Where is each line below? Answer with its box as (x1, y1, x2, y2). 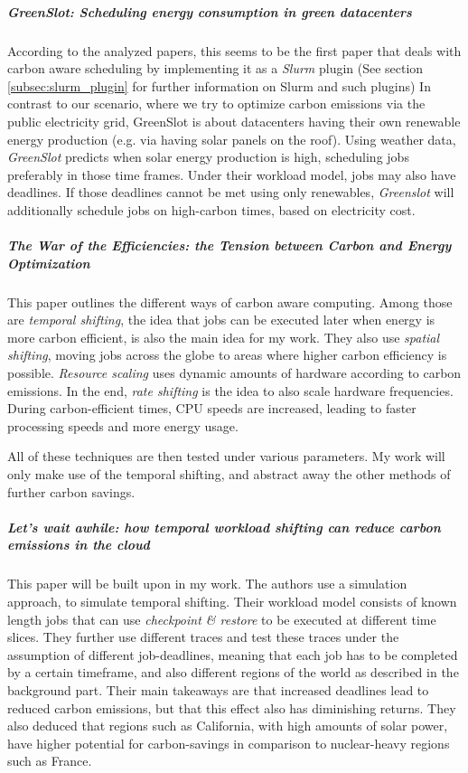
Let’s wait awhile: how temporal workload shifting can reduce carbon (7, 517, 441, 536)
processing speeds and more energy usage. (7, 416, 239, 435)
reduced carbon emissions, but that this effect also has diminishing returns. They (7, 698, 456, 717)
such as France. (7, 751, 92, 770)
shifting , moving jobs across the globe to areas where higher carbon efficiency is (7, 345, 447, 364)
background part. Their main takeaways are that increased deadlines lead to (7, 680, 429, 699)
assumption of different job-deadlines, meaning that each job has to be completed (7, 645, 458, 664)
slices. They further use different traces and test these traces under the (7, 627, 399, 646)
